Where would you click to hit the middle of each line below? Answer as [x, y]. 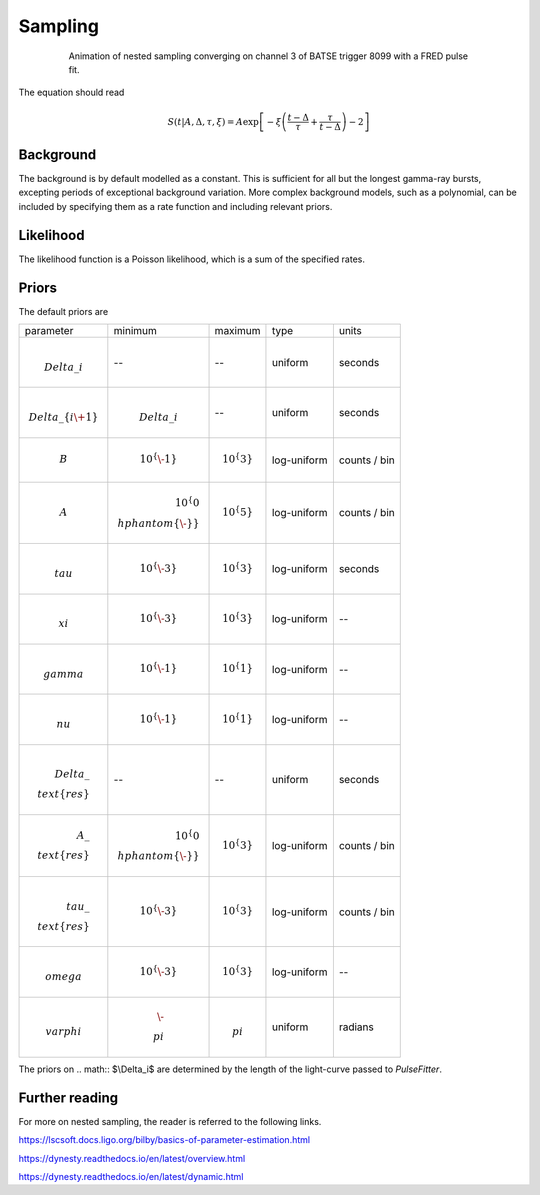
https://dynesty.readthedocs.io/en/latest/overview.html [132, 1158]
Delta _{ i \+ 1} [63, 417]
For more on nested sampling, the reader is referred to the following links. [170, 1121]
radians [356, 1027]
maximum [237, 331]
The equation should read [71, 92]
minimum [135, 331]
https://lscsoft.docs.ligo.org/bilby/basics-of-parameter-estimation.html [164, 1140]
